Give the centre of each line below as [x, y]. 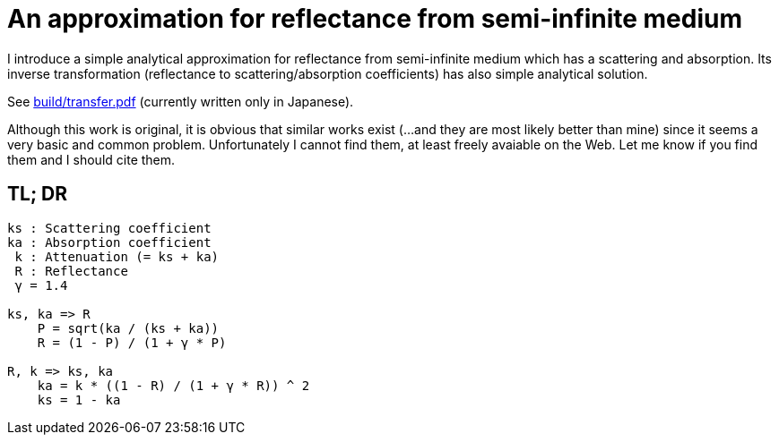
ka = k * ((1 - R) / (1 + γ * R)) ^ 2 [173, 385]
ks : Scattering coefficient [109, 228]
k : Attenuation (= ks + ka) [117, 256]
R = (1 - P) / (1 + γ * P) [132, 342]
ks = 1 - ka [79, 399]
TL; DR [38, 194]
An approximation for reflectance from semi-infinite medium [375, 19]
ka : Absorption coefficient [109, 242]
